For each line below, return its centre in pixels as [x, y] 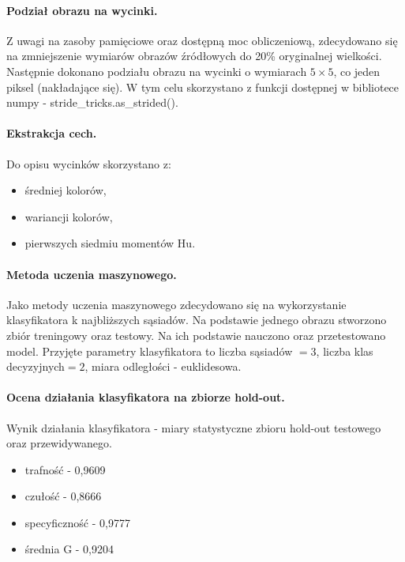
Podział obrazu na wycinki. [82, 10]
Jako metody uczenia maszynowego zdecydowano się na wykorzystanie [176, 304]
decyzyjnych [36, 366]
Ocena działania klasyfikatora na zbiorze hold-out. [146, 397]
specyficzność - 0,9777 [77, 522]
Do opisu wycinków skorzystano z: [89, 163]
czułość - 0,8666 [63, 496]
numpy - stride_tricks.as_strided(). [92, 102]
